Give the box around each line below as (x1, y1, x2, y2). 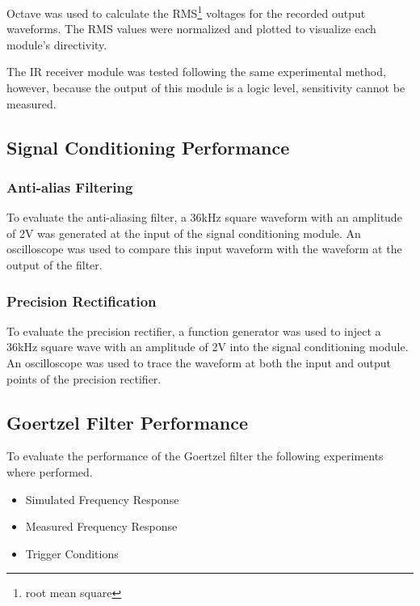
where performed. (6, 463, 93, 480)
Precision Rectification (6, 290, 157, 311)
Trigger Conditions (25, 545, 119, 562)
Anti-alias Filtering (6, 176, 133, 197)
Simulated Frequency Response (25, 490, 179, 507)
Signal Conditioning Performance (6, 134, 290, 159)
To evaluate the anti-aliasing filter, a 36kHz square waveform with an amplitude (6, 209, 402, 226)
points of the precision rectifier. (6, 370, 162, 387)
